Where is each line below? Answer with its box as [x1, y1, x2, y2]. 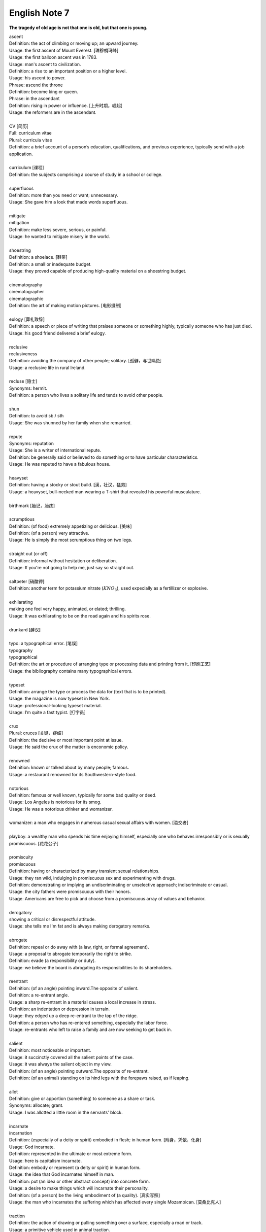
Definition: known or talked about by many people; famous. [9, 764, 129, 771]
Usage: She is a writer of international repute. [9, 447, 101, 453]
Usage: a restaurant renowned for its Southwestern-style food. [9, 771, 136, 777]
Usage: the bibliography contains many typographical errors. [9, 668, 133, 674]
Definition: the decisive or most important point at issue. [9, 737, 123, 743]
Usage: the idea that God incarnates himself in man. [9, 1171, 115, 1177]
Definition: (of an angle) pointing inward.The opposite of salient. [9, 985, 139, 991]
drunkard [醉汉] [9, 626, 41, 633]
